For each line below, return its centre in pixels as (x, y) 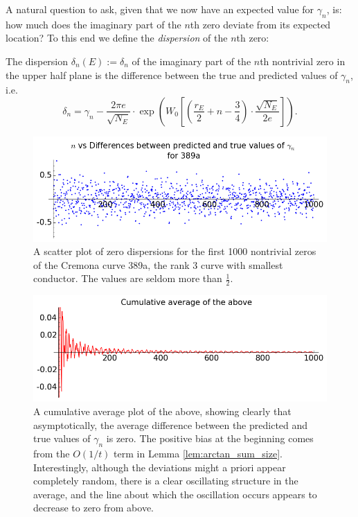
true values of (62, 438)
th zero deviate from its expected (260, 24)
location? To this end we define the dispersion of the (117, 38)
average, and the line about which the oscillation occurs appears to (175, 494)
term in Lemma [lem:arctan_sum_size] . (198, 453)
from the (52, 453)
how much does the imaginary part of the (93, 24)
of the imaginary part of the (191, 61)
